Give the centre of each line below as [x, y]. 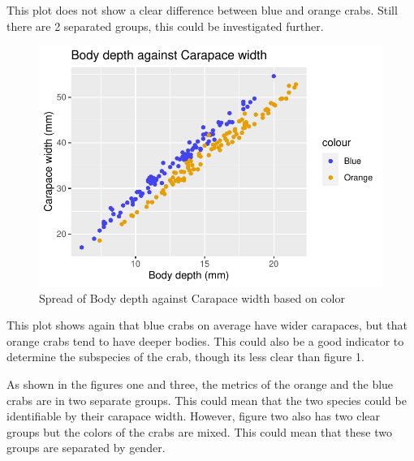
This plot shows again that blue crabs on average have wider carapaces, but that [207, 325]
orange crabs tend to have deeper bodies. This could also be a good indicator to [205, 340]
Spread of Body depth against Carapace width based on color [192, 297]
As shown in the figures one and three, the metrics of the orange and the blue [200, 383]
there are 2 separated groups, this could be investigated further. [165, 26]
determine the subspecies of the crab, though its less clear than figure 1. [185, 357]
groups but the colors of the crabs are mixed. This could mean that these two [199, 431]
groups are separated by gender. [86, 448]
